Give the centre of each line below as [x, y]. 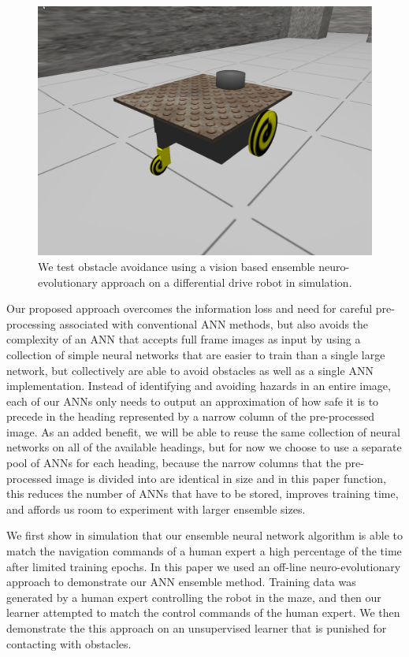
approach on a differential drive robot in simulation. [227, 282]
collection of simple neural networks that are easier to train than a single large [196, 354]
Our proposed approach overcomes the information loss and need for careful [190, 308]
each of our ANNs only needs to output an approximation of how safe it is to [193, 401]
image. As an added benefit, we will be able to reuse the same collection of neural [203, 431]
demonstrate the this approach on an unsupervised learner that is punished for [197, 628]
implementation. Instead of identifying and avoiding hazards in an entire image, [199, 386]
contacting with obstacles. [69, 643]
